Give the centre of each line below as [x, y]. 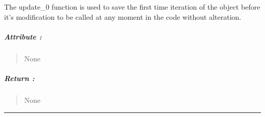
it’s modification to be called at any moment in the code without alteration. [123, 16]
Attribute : [23, 36]
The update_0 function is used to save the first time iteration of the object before [132, 7]
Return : [19, 78]
